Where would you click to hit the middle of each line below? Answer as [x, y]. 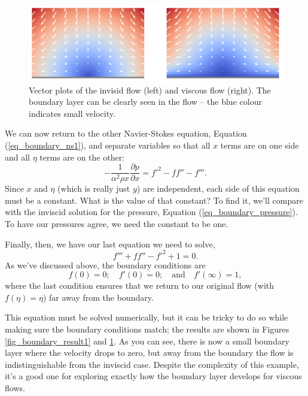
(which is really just [94, 188]
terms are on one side [260, 145]
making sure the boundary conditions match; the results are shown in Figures [147, 329]
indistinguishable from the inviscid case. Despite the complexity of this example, [152, 364]
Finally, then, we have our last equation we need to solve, [110, 244]
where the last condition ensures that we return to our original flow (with [140, 285]
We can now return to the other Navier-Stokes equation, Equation [126, 133]
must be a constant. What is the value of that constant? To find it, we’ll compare [154, 200]
